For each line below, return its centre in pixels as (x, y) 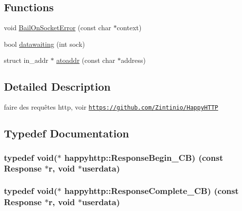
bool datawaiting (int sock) (44, 44)
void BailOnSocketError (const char (58, 28)
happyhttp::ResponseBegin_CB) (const (144, 157)
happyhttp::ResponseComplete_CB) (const (152, 191)
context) (129, 28)
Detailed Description (57, 86)
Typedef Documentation (66, 133)
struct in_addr (26, 60)
